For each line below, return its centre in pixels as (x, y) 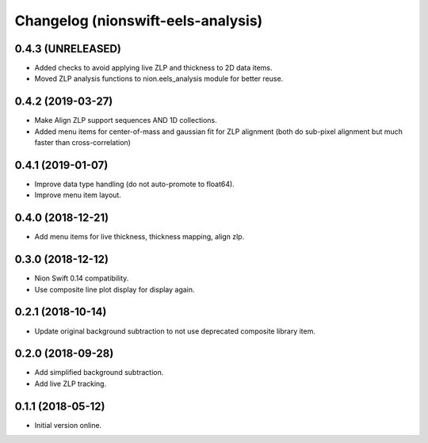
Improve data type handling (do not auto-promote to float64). (135, 184)
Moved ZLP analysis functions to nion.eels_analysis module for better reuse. (159, 78)
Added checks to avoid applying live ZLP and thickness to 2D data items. (153, 68)
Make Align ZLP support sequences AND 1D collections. (126, 120)
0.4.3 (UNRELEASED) (68, 49)
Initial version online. (68, 425)
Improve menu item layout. (78, 195)
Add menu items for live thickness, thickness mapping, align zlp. (139, 237)
